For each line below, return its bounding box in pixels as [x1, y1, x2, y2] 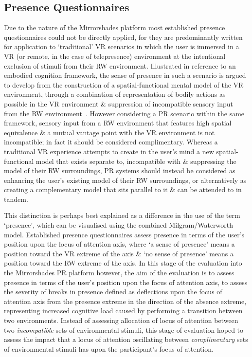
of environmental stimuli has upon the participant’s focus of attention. [4, 343, 214, 354]
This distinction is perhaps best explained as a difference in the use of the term [4, 210, 240, 220]
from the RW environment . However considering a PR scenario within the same [4, 108, 245, 118]
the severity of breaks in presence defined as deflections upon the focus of [4, 286, 222, 297]
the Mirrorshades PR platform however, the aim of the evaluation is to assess [4, 268, 234, 278]
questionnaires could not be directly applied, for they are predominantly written [4, 32, 243, 42]
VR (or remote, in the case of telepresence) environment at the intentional [4, 51, 226, 61]
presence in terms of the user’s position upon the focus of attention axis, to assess [4, 277, 248, 287]
